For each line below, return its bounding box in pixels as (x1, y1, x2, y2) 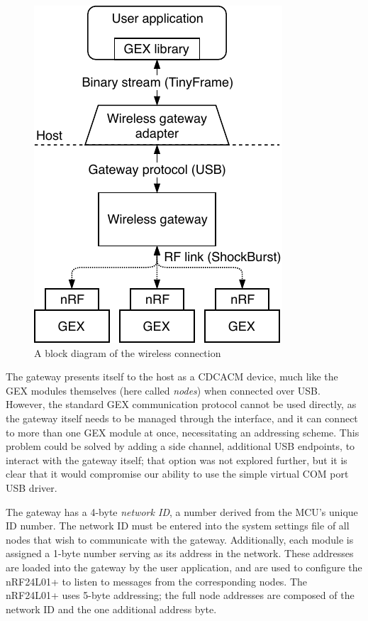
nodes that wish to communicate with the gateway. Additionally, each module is (6, 532, 354, 546)
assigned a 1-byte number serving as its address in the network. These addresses (6, 546, 354, 561)
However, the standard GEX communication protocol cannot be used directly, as (6, 397, 357, 412)
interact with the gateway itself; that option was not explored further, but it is (6, 452, 347, 467)
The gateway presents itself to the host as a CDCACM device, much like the (6, 369, 338, 384)
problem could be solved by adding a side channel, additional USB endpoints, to (6, 439, 355, 454)
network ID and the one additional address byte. (6, 601, 217, 616)
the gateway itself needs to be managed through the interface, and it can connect (6, 410, 358, 425)
